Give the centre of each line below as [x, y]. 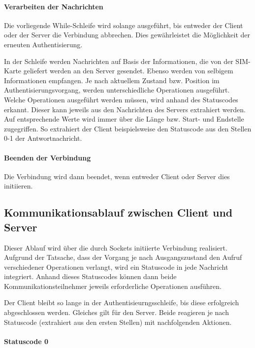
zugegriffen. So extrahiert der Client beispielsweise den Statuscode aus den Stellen [128, 128]
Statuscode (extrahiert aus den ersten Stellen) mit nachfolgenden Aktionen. [118, 322]
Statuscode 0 [26, 341]
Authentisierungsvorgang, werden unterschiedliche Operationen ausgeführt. [117, 90]
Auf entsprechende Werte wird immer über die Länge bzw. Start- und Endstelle [124, 119]
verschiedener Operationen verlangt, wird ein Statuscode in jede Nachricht [116, 267]
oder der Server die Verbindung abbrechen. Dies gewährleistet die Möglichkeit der [127, 35]
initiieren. [18, 186]
